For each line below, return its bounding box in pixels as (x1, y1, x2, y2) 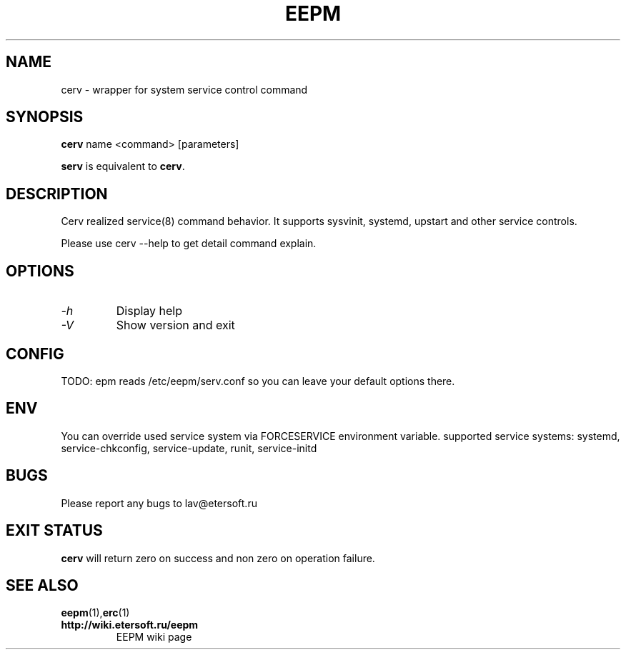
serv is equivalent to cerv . (61, 160, 185, 173)
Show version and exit (116, 318, 235, 333)
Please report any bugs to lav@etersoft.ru (61, 496, 257, 509)
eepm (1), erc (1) (61, 606, 130, 619)
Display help (116, 304, 183, 319)
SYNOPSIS (6, 108, 84, 126)
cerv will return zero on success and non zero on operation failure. (61, 551, 375, 564)
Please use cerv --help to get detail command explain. (61, 237, 317, 250)
